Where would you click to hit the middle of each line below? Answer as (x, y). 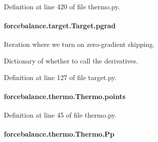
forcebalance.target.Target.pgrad (60, 26)
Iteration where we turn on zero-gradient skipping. (79, 44)
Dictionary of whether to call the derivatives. (71, 60)
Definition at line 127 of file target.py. (60, 77)
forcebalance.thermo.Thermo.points (65, 96)
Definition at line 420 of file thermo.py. (62, 6)
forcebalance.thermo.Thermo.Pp (59, 134)
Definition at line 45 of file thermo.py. (60, 114)
